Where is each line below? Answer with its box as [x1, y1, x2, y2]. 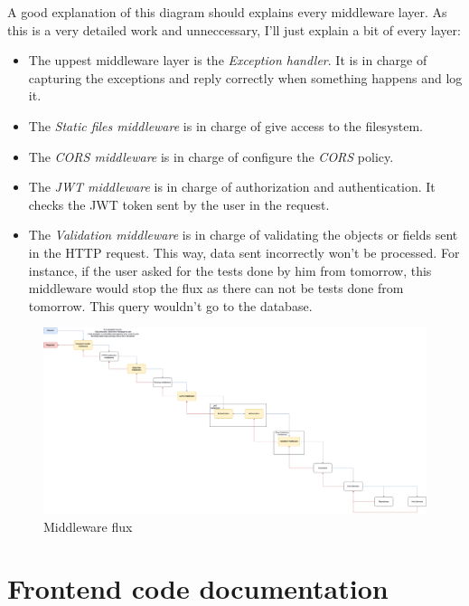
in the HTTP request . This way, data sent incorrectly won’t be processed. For [28, 242, 460, 261]
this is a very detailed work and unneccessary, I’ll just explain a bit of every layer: [7, 20, 461, 39]
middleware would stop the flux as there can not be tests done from [28, 279, 404, 298]
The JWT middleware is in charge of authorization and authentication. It [28, 177, 436, 196]
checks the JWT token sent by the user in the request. [28, 194, 330, 213]
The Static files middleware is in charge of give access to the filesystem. [28, 116, 424, 135]
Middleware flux [43, 516, 133, 535]
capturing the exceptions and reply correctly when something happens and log [28, 68, 463, 87]
